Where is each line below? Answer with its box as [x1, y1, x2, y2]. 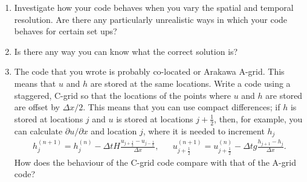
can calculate [14, 124, 63, 137]
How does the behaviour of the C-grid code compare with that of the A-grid [14, 155, 296, 168]
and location [91, 124, 137, 137]
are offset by [14, 101, 60, 113]
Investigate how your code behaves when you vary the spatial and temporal [14, 1, 294, 13]
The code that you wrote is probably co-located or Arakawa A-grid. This [14, 65, 285, 78]
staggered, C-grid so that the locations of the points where [14, 89, 231, 101]
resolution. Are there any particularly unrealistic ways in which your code [14, 13, 288, 25]
